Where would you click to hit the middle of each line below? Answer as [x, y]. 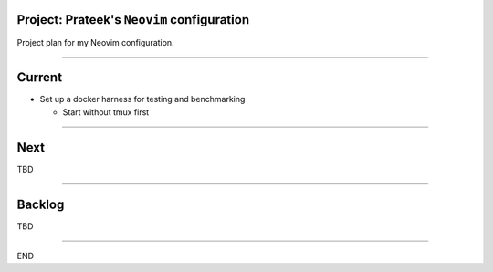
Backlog [41, 204]
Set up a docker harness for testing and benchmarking [142, 99]
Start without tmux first [106, 112]
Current [40, 78]
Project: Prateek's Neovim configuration [133, 20]
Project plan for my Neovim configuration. [95, 42]
